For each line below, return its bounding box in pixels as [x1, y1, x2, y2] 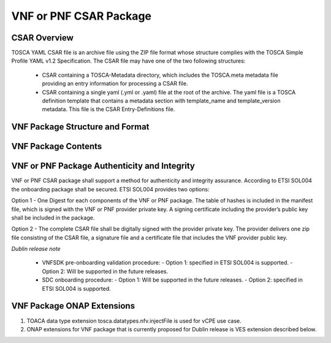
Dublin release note [11, 245, 61, 253]
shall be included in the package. [11, 214, 95, 221]
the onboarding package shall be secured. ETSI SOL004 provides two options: [11, 185, 210, 193]
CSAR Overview [11, 33, 74, 43]
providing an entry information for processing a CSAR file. [42, 80, 188, 87]
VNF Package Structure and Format [11, 121, 150, 132]
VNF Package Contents [11, 141, 102, 152]
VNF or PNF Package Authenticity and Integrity [11, 161, 196, 171]
